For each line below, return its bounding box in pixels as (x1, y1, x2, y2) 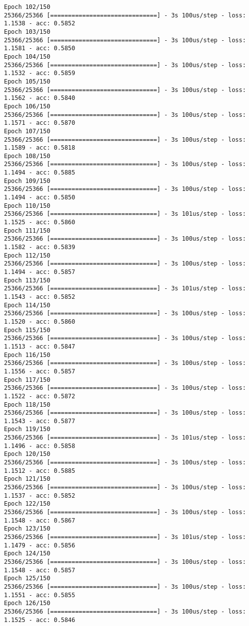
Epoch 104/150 (4, 53, 51, 60)
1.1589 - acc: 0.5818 (4, 144, 76, 152)
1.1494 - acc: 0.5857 (4, 268, 76, 275)
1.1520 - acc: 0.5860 (4, 318, 76, 325)
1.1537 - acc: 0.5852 (4, 492, 76, 499)
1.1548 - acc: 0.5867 (4, 517, 76, 524)
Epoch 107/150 (4, 127, 51, 135)
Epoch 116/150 (4, 351, 51, 358)
